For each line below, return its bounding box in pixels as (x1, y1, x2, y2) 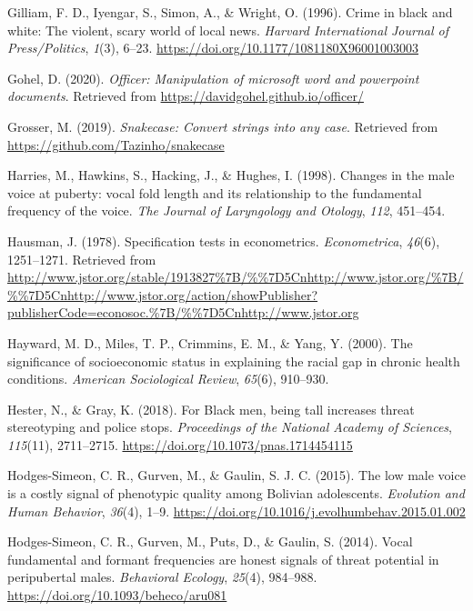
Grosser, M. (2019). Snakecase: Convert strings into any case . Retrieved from (7, 116, 438, 135)
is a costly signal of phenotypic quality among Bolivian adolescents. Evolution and (7, 484, 465, 503)
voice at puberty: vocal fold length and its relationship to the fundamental (7, 183, 422, 202)
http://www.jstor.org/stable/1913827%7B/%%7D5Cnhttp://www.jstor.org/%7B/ (7, 267, 464, 286)
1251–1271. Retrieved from (7, 249, 156, 268)
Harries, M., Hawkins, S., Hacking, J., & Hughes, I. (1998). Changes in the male (7, 165, 455, 185)
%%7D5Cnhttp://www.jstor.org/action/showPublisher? (7, 285, 318, 304)
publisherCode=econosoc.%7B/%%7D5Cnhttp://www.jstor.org (7, 303, 359, 322)
